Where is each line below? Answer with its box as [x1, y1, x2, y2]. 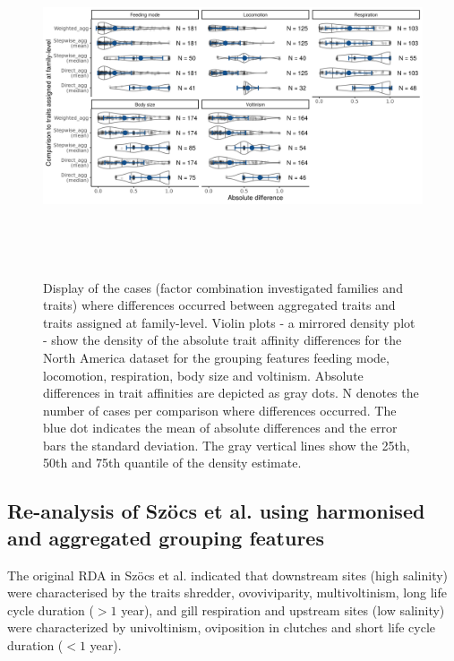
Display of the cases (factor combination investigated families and [43, 278, 403, 296]
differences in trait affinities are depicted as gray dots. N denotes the [43, 383, 419, 402]
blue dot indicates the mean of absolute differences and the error [43, 418, 398, 437]
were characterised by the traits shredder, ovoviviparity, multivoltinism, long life [7, 583, 447, 602]
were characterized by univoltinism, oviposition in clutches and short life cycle [7, 618, 436, 637]
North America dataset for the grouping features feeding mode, [43, 348, 390, 366]
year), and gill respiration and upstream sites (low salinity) [121, 600, 445, 619]
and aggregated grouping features [7, 523, 324, 551]
